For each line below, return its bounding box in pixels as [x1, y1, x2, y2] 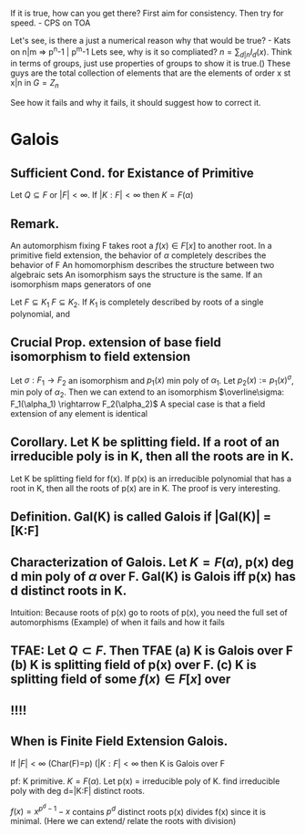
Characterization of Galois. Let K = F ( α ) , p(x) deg [10, 554, 294, 570]
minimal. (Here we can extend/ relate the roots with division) [10, 816, 237, 827]
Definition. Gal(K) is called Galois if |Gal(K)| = [10, 510, 272, 525]
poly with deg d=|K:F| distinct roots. [10, 785, 145, 796]
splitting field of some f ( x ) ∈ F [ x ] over [10, 672, 231, 687]
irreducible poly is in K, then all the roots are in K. [10, 448, 294, 464]
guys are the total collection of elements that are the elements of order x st [10, 67, 291, 78]
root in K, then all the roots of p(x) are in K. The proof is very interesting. [10, 482, 280, 493]
